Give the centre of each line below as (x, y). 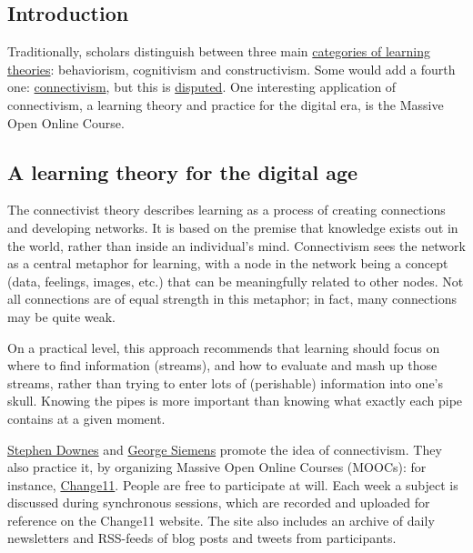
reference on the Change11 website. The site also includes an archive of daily (221, 520)
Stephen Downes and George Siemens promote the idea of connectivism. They (225, 449)
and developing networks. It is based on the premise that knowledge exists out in (233, 227)
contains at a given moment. (86, 418)
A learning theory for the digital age (183, 171)
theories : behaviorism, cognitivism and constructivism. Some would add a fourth (231, 69)
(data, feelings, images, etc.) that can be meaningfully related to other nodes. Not (236, 281)
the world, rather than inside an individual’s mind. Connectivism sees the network (236, 245)
